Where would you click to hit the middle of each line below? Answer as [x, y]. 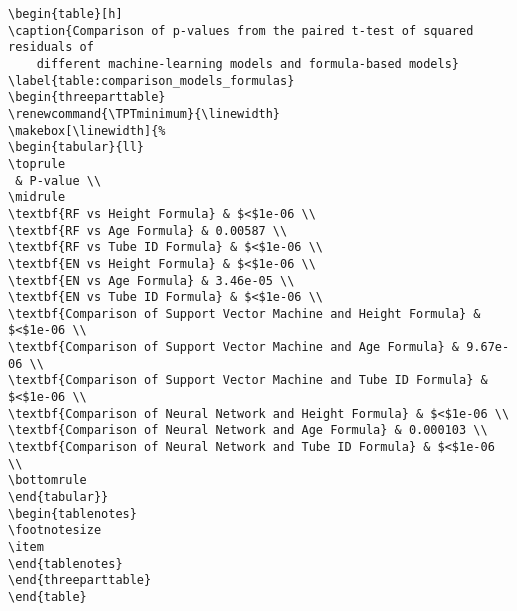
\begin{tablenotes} [72, 513]
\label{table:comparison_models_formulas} [151, 80]
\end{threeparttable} [80, 580]
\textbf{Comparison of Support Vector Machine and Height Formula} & [244, 313]
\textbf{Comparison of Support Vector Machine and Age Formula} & [234, 347]
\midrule [37, 197]
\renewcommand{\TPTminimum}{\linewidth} [144, 113]
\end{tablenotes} [65, 563]
